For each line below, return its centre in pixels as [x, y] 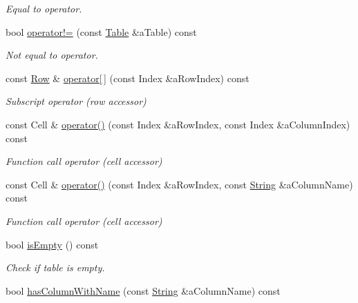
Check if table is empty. [55, 267]
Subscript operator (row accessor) [76, 101]
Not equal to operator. [52, 55]
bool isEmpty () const [52, 244]
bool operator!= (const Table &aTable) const [101, 31]
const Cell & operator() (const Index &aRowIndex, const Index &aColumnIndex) [178, 124]
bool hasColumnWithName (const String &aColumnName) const [143, 290]
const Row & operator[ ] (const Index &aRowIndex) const [128, 78]
